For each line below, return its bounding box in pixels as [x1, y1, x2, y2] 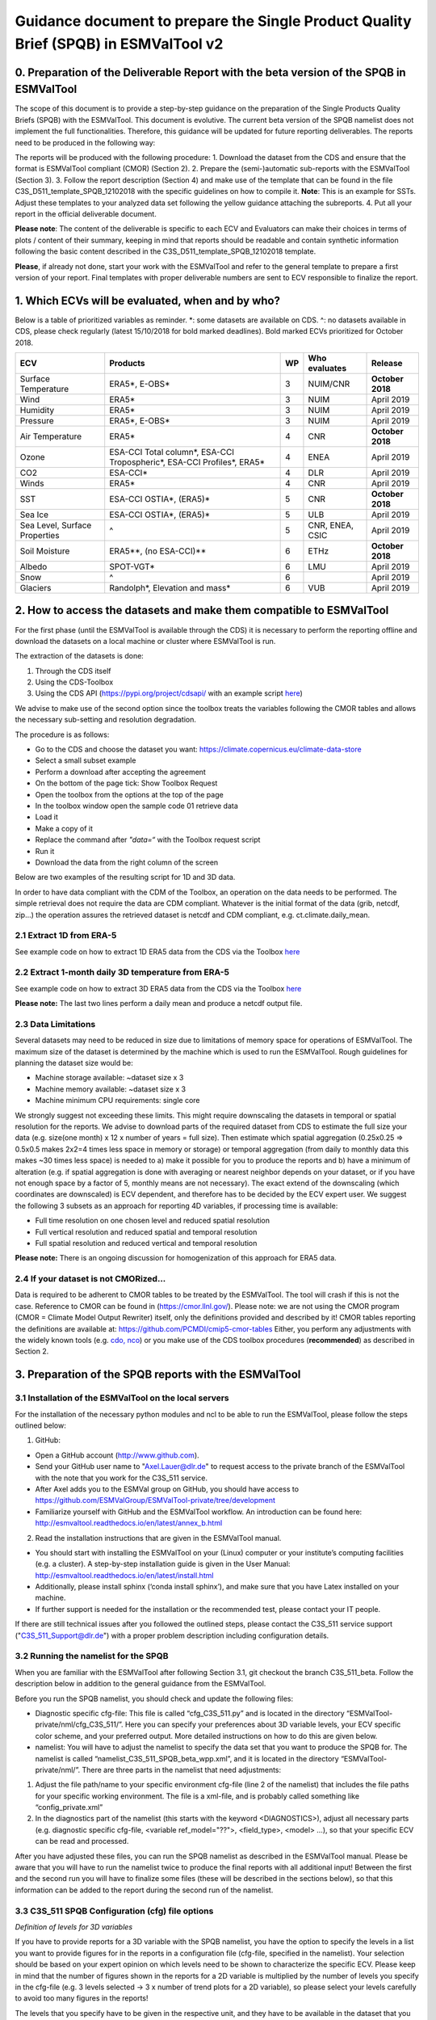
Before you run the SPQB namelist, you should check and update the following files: [15, 1694, 294, 1703]
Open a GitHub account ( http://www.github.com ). [35, 1450, 199, 1460]
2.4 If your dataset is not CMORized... [15, 1273, 166, 1285]
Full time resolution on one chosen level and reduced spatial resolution [35, 1216, 270, 1226]
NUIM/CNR [308, 378, 350, 389]
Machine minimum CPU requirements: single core [35, 1096, 200, 1105]
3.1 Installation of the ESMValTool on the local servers [15, 1392, 229, 1403]
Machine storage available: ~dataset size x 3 [35, 1073, 184, 1083]
